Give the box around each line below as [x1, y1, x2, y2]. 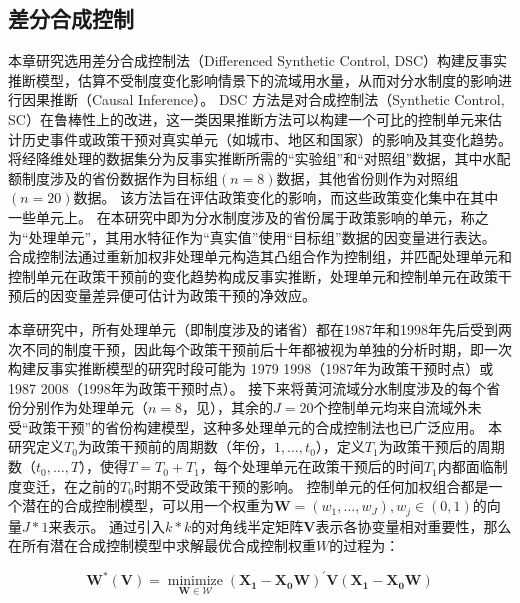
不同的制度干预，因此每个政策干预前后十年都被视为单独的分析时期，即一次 [21, 338, 512, 359]
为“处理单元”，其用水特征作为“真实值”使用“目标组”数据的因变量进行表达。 [8, 226, 496, 247]
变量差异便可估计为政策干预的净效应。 [63, 285, 316, 306]
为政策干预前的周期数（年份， [77, 436, 274, 457]
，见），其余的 [182, 397, 274, 418]
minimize [167, 574, 223, 589]
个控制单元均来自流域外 [313, 397, 468, 418]
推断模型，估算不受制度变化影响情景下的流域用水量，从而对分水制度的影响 [8, 69, 498, 90]
